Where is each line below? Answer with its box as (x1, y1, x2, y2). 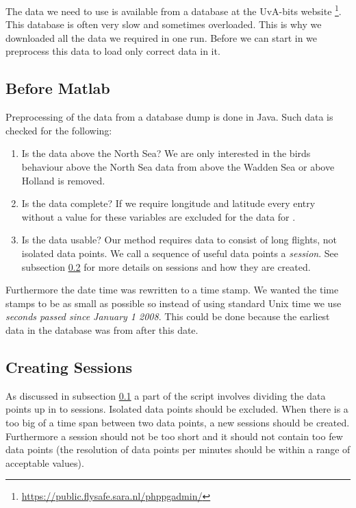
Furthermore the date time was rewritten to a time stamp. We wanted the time (5, 282, 339, 297)
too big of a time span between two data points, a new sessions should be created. (5, 415, 350, 429)
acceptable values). (5, 455, 84, 470)
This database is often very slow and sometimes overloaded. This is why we (5, 17, 322, 32)
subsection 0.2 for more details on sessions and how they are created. (21, 259, 311, 274)
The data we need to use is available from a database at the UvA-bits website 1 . (5, 2, 342, 18)
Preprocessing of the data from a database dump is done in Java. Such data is (5, 110, 333, 124)
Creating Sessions (5, 356, 133, 377)
